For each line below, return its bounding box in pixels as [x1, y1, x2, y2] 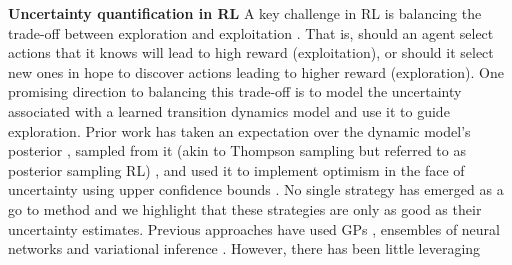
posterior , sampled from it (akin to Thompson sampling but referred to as [8, 140, 466, 161]
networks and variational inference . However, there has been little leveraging [8, 238, 481, 259]
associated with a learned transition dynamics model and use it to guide [8, 100, 450, 121]
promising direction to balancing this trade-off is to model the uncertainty [8, 81, 462, 102]
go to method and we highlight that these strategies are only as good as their [8, 198, 482, 219]
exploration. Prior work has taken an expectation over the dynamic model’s [8, 120, 471, 141]
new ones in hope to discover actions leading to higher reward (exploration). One [8, 61, 504, 82]
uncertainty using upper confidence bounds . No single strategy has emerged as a [8, 179, 504, 200]
